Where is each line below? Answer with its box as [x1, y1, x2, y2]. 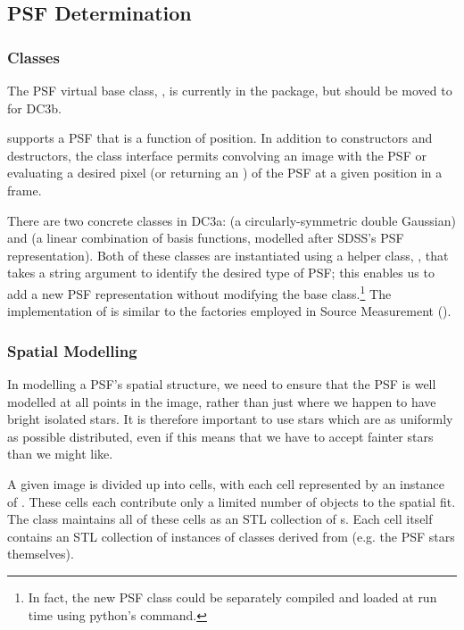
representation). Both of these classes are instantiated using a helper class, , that [7, 245, 449, 264]
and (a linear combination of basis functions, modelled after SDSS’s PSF [7, 228, 404, 247]
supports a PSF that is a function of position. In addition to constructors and [7, 128, 433, 147]
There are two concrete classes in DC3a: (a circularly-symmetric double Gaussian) [7, 211, 456, 229]
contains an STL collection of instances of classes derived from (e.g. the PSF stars [7, 526, 455, 545]
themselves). [7, 544, 74, 563]
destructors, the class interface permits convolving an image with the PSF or [7, 145, 427, 164]
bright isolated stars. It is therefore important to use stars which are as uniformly [7, 410, 453, 428]
